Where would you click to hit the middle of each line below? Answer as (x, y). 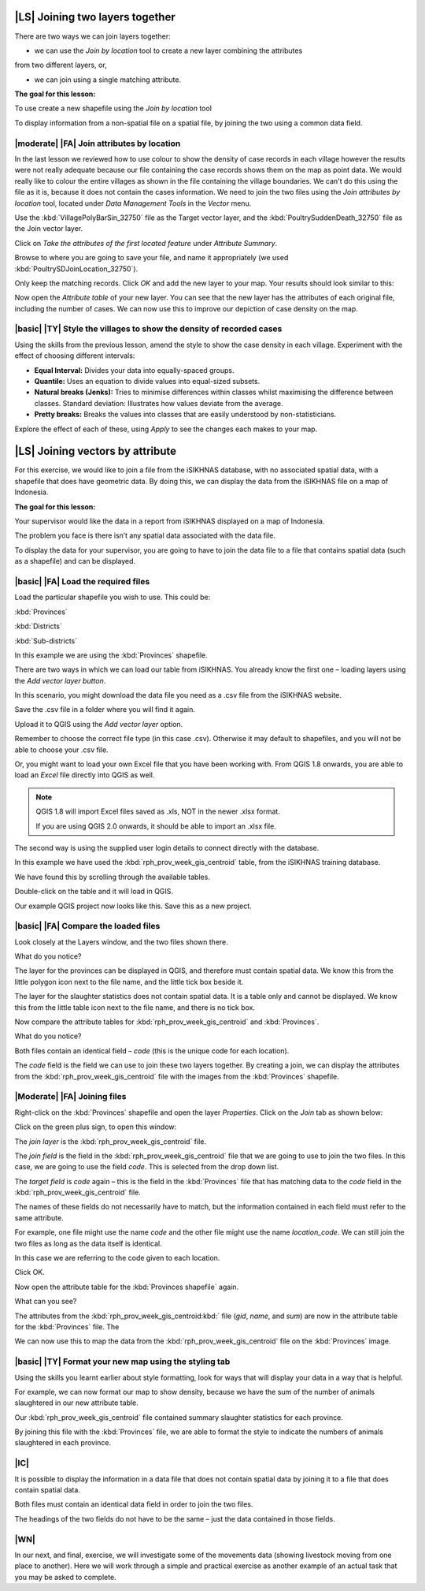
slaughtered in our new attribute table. (77, 1403)
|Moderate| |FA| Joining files (70, 1097)
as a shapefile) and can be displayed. (75, 561)
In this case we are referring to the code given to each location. (117, 1258)
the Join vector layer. (48, 229)
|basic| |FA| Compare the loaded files (87, 926)
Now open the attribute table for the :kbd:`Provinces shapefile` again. (127, 1287)
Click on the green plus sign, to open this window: (96, 1127)
